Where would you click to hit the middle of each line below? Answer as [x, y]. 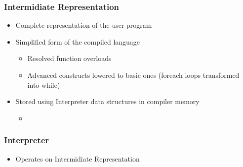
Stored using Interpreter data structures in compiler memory [107, 101]
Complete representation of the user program [84, 25]
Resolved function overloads [69, 58]
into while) [44, 84]
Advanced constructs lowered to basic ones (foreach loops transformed [133, 75]
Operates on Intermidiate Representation [78, 158]
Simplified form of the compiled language [78, 41]
